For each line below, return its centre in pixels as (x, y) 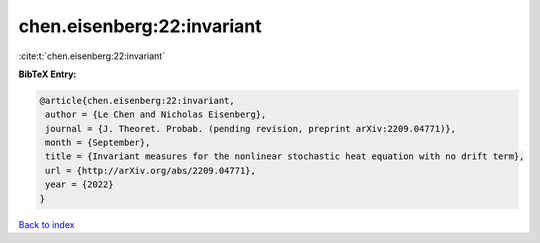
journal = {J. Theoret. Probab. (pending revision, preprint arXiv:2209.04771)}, (251, 128)
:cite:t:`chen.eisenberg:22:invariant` (91, 56)
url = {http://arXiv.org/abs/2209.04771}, (151, 170)
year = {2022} (79, 184)
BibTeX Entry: (47, 74)
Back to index (46, 224)
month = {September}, (98, 143)
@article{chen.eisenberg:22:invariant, (137, 100)
